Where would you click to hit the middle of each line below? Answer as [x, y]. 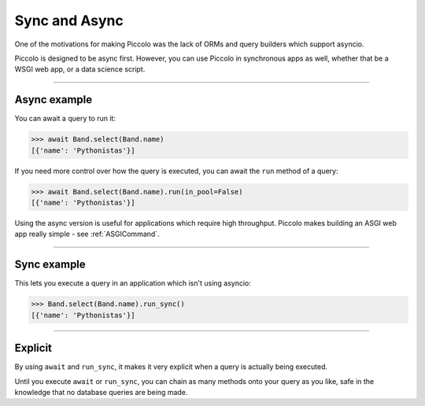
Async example [54, 100]
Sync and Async [69, 20]
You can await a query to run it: [65, 119]
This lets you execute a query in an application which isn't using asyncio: [133, 283]
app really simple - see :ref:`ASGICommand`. [87, 234]
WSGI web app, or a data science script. [80, 69]
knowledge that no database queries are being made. [101, 392]
